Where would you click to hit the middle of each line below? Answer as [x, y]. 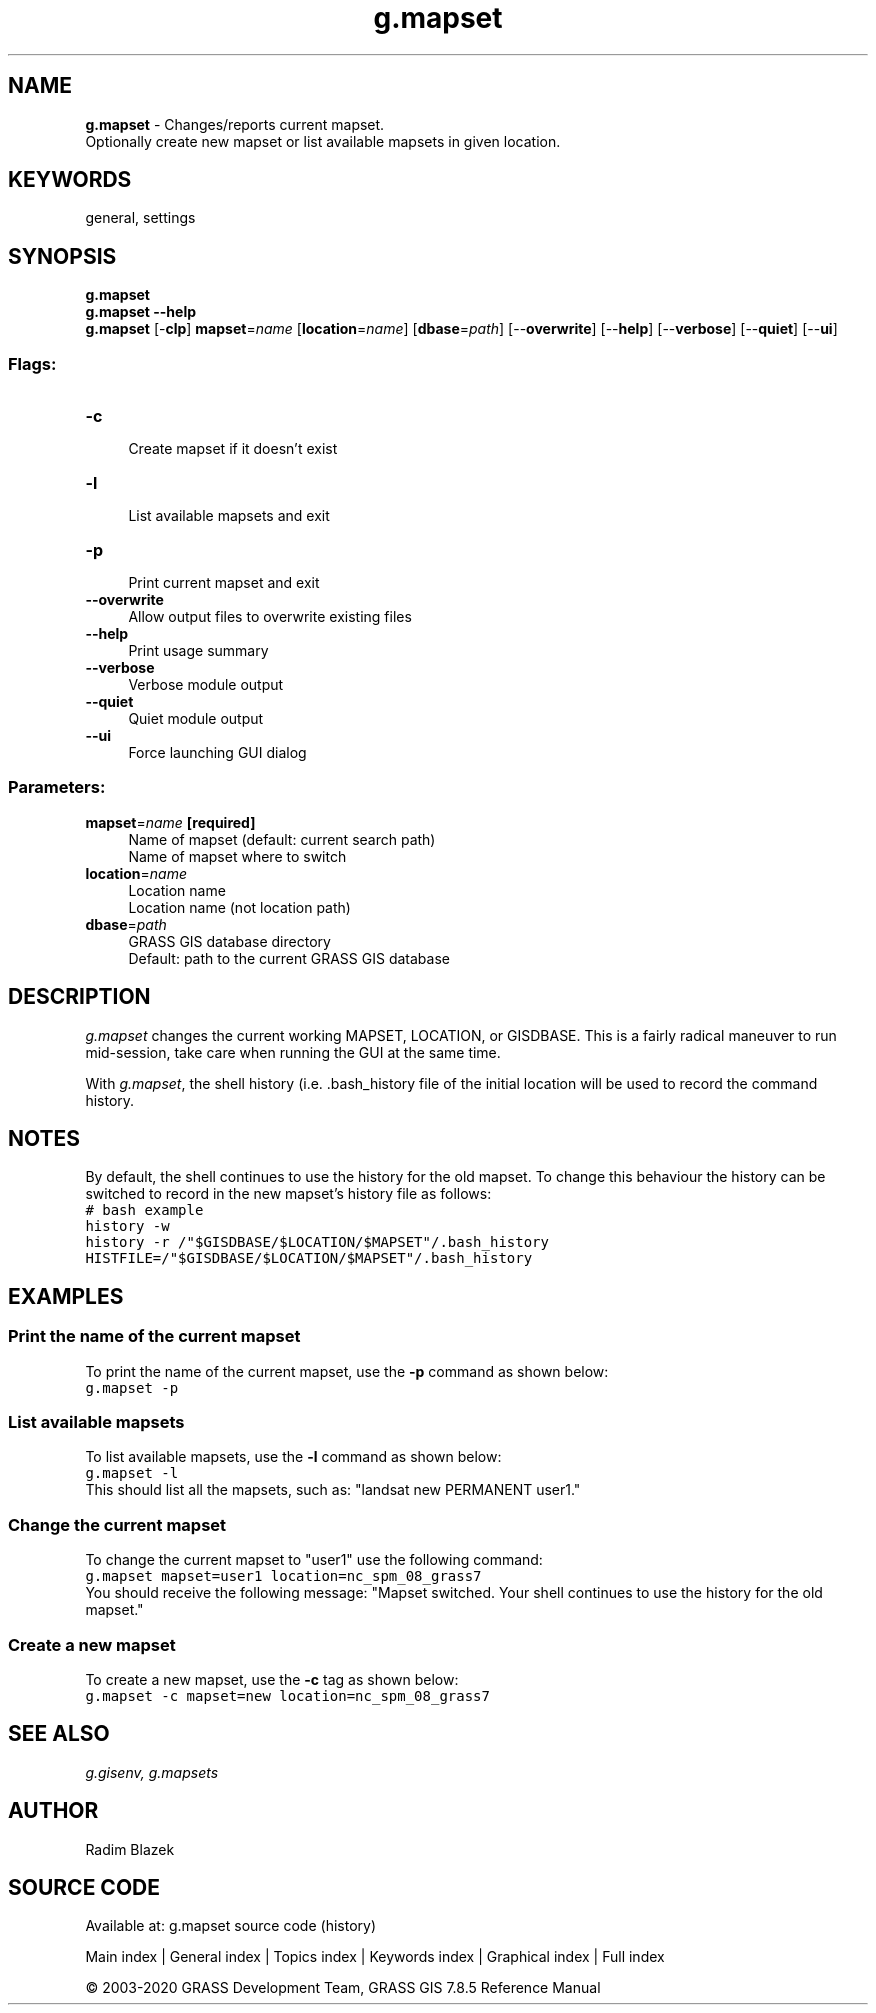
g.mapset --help [141, 312]
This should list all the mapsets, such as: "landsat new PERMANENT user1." [333, 1490]
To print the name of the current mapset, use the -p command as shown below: [347, 1371]
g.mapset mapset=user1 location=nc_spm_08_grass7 [283, 1576]
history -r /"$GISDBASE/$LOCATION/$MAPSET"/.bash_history [317, 1242]
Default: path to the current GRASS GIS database [289, 958]
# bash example [144, 1210]
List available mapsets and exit [229, 516]
